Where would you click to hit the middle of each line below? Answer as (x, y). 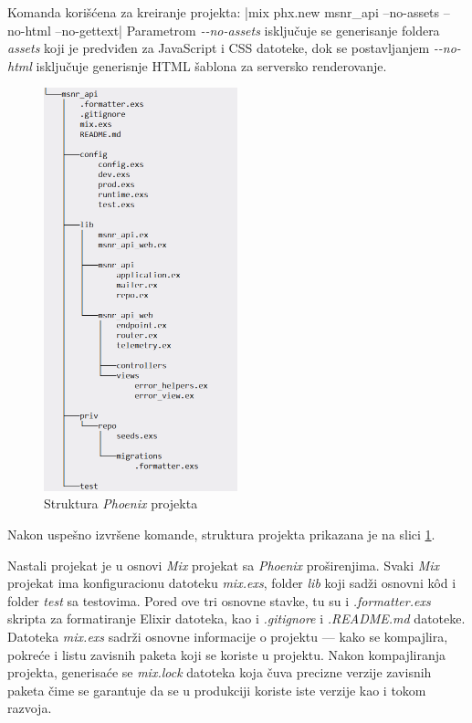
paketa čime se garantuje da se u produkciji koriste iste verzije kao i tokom (217, 690)
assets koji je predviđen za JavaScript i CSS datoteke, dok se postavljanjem (219, 48)
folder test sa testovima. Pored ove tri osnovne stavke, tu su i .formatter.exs (219, 600)
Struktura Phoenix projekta (121, 503)
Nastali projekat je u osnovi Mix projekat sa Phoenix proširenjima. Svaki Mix (224, 565)
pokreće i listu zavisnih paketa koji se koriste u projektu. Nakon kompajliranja (227, 654)
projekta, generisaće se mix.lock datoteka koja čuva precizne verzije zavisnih (220, 672)
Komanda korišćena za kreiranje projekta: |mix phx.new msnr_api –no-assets (224, 12)
